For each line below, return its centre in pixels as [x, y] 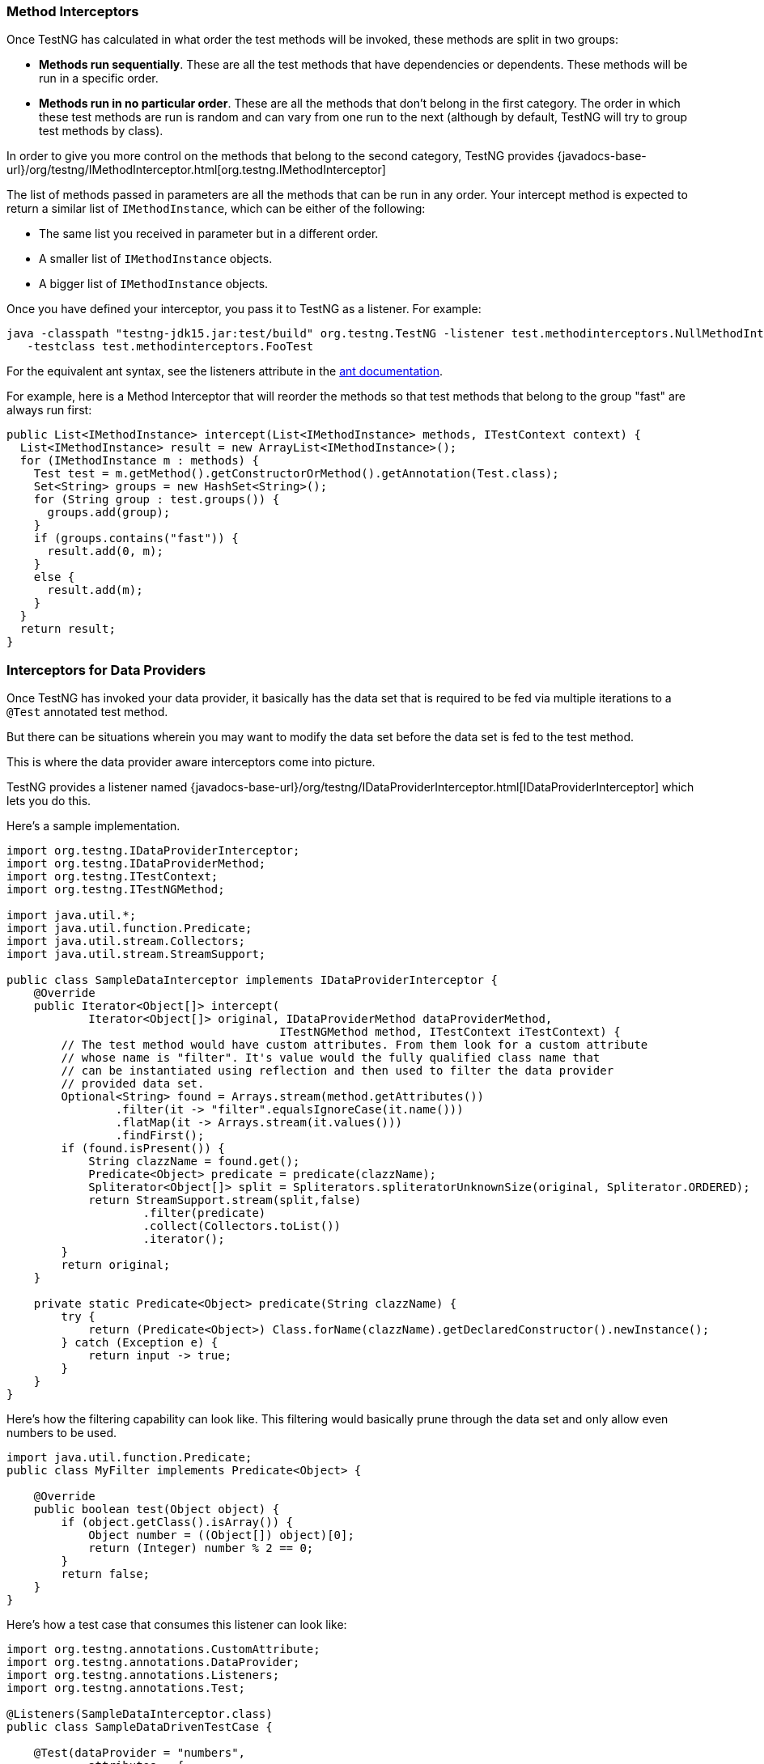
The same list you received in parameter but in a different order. [209, 234]
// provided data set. [133, 1084]
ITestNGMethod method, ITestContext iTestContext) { [450, 1032]
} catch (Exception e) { [140, 1343]
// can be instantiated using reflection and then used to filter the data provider [337, 1071]
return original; [116, 1265]
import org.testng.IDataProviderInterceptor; [153, 851]
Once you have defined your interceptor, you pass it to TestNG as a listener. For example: [244, 309]
